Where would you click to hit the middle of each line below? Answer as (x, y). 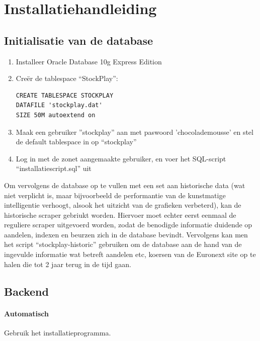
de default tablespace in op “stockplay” (76, 142)
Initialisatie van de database (79, 40)
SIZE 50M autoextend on (56, 115)
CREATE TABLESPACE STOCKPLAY (65, 95)
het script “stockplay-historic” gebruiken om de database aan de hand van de (123, 244)
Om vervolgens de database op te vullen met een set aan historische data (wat (125, 185)
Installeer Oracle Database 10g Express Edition (89, 61)
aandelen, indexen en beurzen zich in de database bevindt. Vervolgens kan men (126, 234)
